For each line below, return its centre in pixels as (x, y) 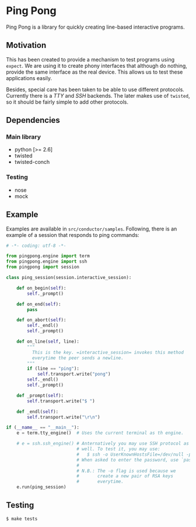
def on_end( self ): (39, 304)
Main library (24, 137)
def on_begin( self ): (41, 288)
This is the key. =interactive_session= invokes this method (108, 352)
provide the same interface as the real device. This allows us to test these (94, 72)
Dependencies (33, 120)
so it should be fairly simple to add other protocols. (67, 102)
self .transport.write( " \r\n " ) (64, 417)
